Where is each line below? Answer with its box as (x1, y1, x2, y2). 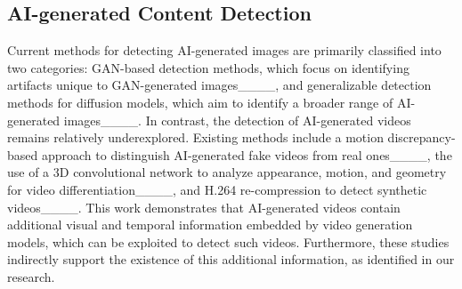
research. (7, 267, 55, 285)
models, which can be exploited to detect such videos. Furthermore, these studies (7, 232, 450, 251)
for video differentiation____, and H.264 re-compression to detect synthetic (7, 180, 427, 198)
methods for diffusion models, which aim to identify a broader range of (7, 92, 393, 111)
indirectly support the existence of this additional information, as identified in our (7, 250, 455, 269)
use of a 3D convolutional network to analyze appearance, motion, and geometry (7, 163, 447, 181)
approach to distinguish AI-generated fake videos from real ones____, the (41, 145, 452, 164)
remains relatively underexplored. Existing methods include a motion (7, 128, 384, 147)
